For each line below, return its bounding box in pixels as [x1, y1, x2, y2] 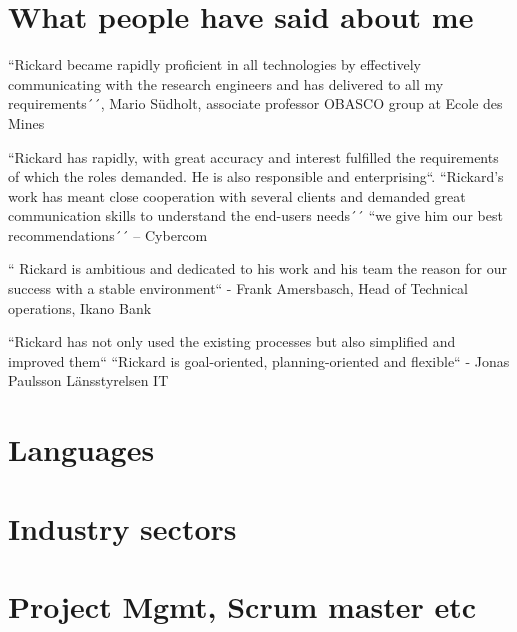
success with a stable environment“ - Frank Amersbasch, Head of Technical [8, 278, 468, 299]
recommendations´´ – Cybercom [8, 224, 208, 245]
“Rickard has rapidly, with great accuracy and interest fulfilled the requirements [8, 146, 499, 167]
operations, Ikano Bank [8, 297, 152, 318]
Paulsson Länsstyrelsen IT [8, 370, 169, 391]
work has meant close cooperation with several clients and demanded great [8, 185, 466, 206]
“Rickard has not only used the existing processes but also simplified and [8, 331, 456, 352]
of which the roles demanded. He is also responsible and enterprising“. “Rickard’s [8, 166, 504, 187]
